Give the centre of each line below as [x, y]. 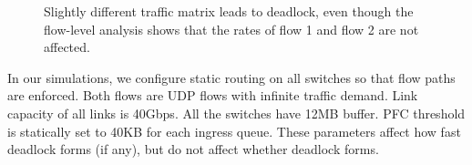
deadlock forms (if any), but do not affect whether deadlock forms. [193, 149]
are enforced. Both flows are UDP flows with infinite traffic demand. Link [213, 95]
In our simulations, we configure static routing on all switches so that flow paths [231, 77]
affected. [67, 47]
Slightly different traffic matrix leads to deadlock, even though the [229, 11]
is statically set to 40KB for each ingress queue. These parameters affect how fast [234, 131]
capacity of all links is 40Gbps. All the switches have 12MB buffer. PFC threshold [236, 113]
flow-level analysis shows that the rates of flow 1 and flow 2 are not [231, 29]
